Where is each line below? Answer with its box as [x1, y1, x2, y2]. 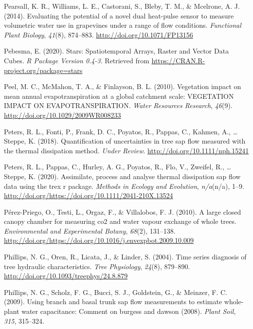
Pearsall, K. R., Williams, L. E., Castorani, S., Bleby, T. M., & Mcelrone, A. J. [4, 1, 240, 11]
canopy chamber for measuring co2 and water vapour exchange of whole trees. [4, 216, 236, 226]
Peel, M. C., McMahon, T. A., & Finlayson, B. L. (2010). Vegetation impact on [4, 81, 241, 91]
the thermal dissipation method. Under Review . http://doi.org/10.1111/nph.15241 [4, 145, 249, 155]
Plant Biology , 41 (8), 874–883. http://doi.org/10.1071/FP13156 [4, 29, 193, 39]
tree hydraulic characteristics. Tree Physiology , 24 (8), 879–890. [4, 261, 190, 271]
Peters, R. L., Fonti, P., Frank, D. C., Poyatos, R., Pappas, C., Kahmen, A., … [4, 126, 238, 136]
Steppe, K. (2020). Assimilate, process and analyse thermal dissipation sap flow [4, 171, 241, 181]
